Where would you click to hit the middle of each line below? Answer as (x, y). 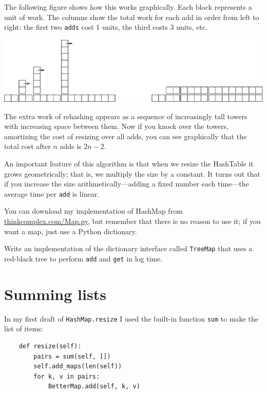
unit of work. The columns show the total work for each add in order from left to (132, 17)
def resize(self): (50, 346)
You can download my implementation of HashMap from (93, 211)
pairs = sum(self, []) (72, 356)
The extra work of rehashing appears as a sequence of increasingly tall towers (126, 116)
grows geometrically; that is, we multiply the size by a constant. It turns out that (132, 173)
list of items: (24, 329)
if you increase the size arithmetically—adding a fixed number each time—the (127, 184)
